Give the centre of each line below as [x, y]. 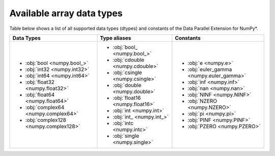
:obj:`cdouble [129, 60]
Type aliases [116, 38]
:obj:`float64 [40, 95]
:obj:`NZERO [202, 101]
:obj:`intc [123, 123]
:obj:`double [127, 85]
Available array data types [66, 13]
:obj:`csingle [127, 72]
